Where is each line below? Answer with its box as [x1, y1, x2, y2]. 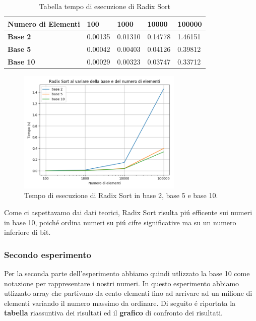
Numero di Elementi [8, 18, 80, 29]
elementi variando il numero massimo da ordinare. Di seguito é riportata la [4, 297, 236, 308]
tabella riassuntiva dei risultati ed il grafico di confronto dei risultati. [4, 307, 223, 318]
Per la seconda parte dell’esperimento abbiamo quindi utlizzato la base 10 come [4, 268, 250, 278]
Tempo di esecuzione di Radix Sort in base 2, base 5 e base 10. [24, 190, 218, 201]
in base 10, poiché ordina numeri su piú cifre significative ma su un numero [4, 217, 236, 227]
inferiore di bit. [4, 227, 51, 237]
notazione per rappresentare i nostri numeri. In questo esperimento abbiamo [4, 278, 239, 288]
